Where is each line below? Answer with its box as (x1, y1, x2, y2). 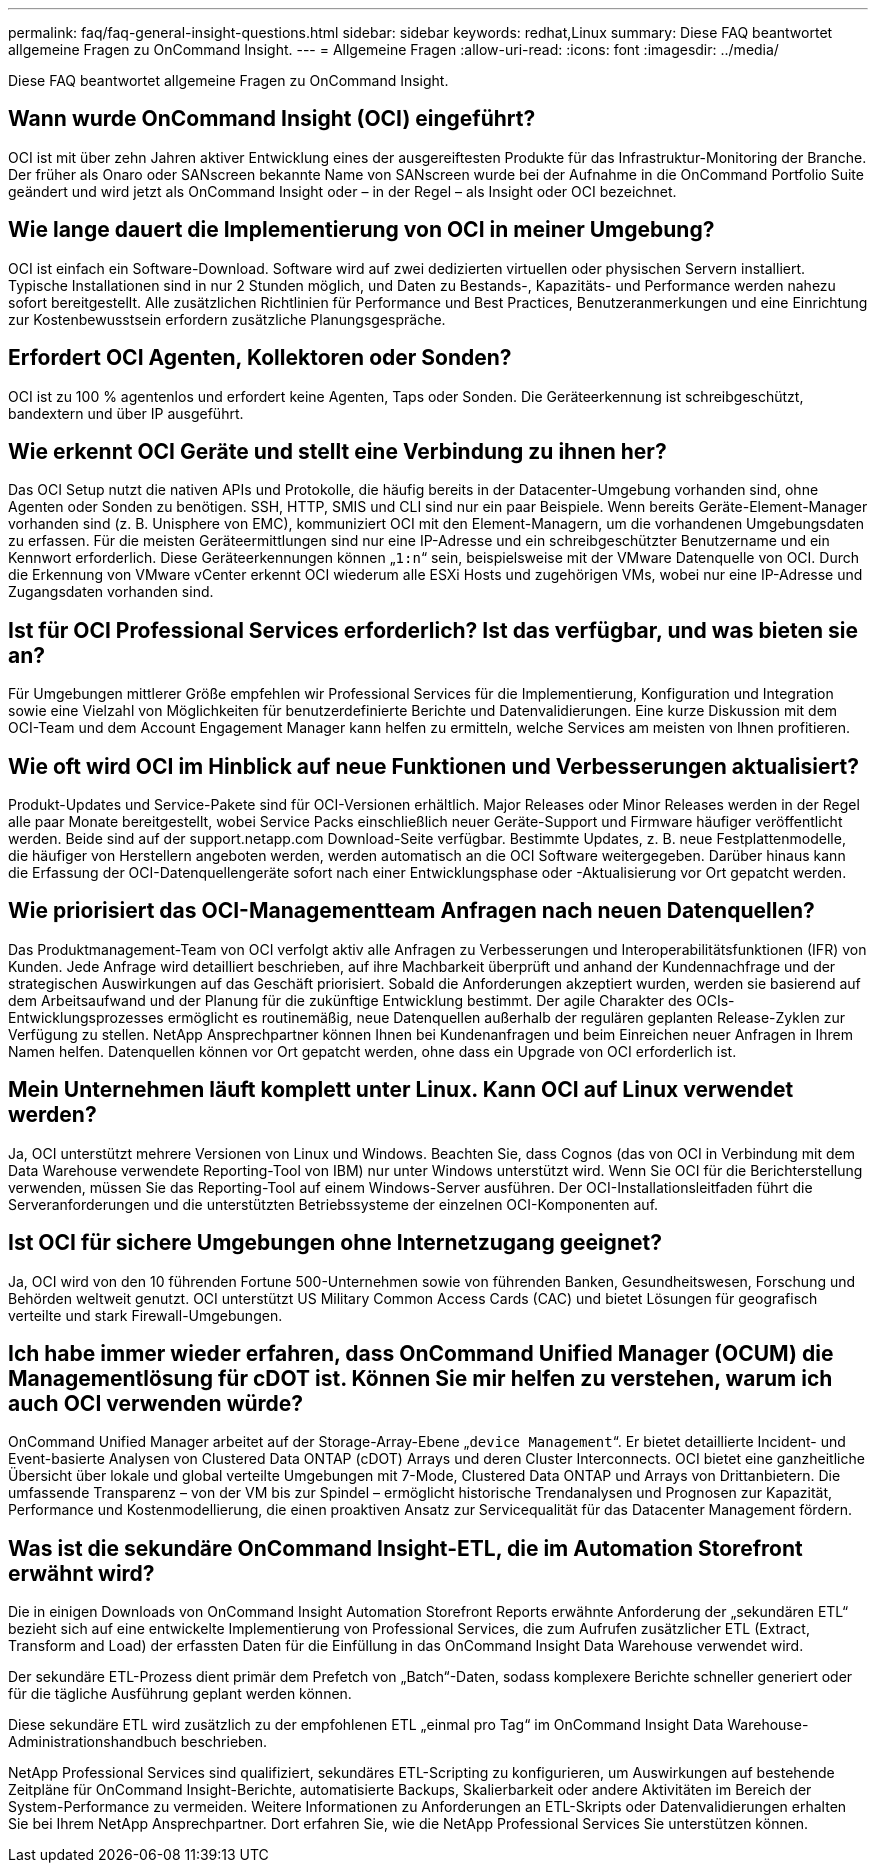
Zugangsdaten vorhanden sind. (8, 583, 214, 601)
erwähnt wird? (8, 1560, 155, 1586)
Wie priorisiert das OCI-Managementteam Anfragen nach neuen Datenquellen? (8, 898, 815, 924)
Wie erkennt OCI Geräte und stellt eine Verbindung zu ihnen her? (8, 438, 667, 464)
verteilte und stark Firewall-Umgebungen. (8, 1306, 283, 1324)
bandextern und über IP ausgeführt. (8, 404, 244, 422)
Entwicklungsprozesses (8, 1008, 164, 1026)
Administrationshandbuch (8, 1733, 177, 1751)
